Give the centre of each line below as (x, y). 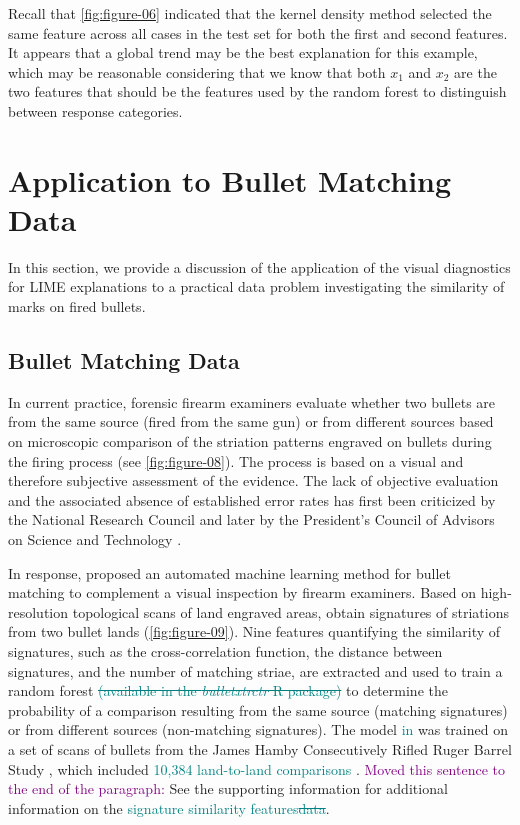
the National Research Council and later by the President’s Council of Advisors (251, 519)
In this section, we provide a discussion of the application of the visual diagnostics (259, 266)
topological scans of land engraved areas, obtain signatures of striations (290, 611)
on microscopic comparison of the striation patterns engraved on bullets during (250, 441)
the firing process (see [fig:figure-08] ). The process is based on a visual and (236, 460)
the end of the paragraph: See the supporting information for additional (228, 788)
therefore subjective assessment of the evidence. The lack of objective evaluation (253, 480)
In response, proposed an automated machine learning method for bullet (229, 572)
